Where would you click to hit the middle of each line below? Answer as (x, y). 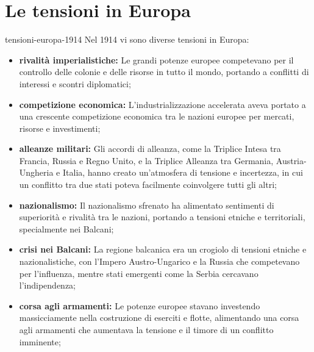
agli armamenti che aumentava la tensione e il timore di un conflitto (146, 329)
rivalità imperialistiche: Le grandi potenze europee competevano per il (156, 59)
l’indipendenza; (48, 285)
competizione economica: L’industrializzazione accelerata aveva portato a (162, 104)
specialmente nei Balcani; (66, 228)
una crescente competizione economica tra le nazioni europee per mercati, (157, 116)
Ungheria (36, 172)
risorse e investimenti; (60, 128)
